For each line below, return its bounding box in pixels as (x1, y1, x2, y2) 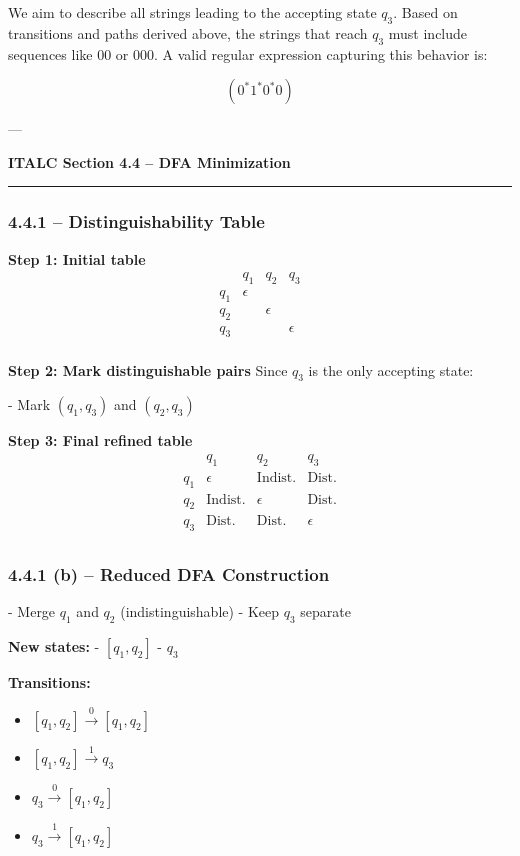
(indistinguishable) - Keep (120, 601, 280, 622)
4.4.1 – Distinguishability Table (8, 209, 265, 234)
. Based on (393, 2, 458, 22)
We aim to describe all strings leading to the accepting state (8, 2, 377, 22)
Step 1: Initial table (8, 248, 146, 269)
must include (388, 22, 468, 43)
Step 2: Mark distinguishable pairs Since (8, 359, 288, 380)
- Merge (8, 601, 56, 622)
